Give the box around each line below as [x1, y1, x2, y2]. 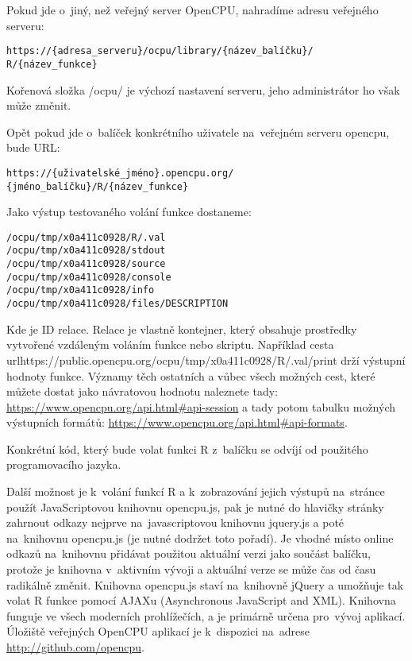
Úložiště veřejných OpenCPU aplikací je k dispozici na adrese [6, 623, 310, 640]
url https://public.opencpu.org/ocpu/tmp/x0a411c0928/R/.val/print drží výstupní [6, 351, 406, 368]
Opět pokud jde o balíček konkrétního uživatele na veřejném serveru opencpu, [6, 123, 390, 140]
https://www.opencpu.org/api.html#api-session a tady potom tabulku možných [6, 398, 396, 415]
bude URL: [6, 139, 60, 156]
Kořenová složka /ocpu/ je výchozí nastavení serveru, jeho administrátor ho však [6, 81, 400, 98]
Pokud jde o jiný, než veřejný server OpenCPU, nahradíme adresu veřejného [6, 2, 379, 17]
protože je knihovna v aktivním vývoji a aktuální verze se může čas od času [6, 561, 376, 578]
